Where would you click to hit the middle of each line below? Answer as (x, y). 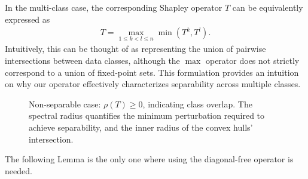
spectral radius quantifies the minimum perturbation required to (147, 115)
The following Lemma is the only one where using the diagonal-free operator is (149, 159)
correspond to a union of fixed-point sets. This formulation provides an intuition (152, 72)
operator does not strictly (252, 61)
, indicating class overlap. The (197, 104)
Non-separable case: (65, 104)
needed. (19, 170)
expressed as (28, 19)
